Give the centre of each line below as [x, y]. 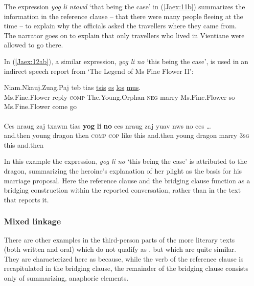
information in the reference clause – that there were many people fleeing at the [124, 16]
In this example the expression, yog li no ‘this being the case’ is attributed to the [126, 161]
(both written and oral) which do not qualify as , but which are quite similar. [120, 249]
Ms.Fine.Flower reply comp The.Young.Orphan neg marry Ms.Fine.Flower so [120, 97]
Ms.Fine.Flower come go [40, 106]
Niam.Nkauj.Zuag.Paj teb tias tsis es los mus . [72, 87]
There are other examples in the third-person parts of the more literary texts [119, 239]
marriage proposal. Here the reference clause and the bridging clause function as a [127, 180]
